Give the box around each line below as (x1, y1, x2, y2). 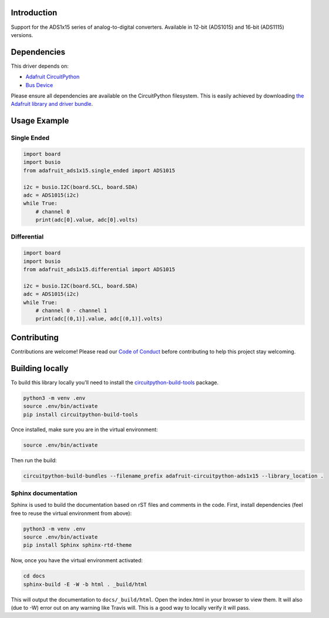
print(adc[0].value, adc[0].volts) (35, 216, 138, 223)
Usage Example (11, 116, 69, 126)
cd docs (23, 573, 45, 579)
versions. (11, 31, 33, 38)
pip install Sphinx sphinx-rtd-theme (23, 542, 132, 549)
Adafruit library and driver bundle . (11, 101, 93, 108)
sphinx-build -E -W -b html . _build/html (23, 581, 147, 587)
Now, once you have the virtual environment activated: (11, 557, 143, 564)
